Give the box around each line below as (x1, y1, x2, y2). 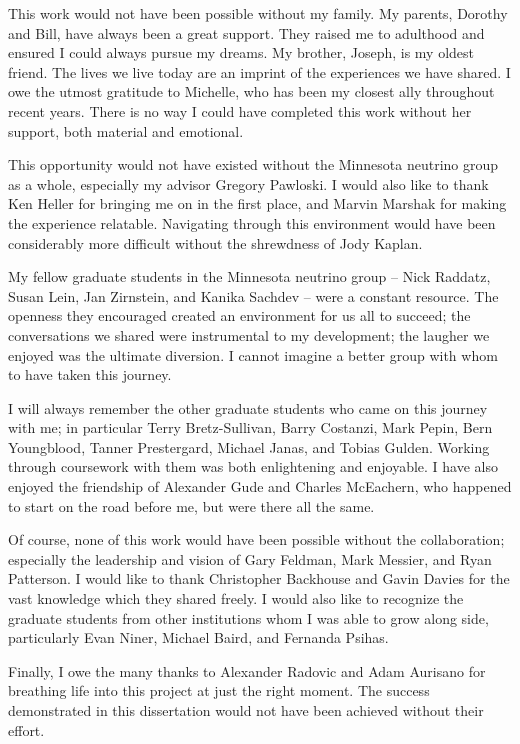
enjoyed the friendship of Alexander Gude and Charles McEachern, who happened (8, 476, 512, 497)
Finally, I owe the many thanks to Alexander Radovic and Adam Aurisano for (8, 660, 486, 681)
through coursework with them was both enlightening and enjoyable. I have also (8, 456, 498, 477)
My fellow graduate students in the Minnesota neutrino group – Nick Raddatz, (8, 266, 491, 287)
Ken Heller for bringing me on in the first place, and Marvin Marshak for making (8, 193, 507, 214)
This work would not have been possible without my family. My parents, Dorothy (8, 3, 508, 23)
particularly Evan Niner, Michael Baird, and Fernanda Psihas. (8, 627, 389, 648)
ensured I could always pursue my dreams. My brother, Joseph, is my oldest (8, 42, 475, 63)
